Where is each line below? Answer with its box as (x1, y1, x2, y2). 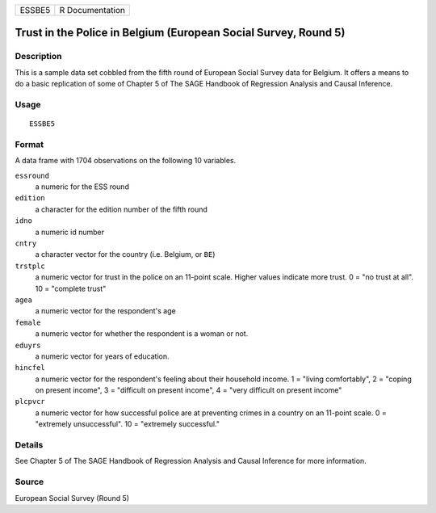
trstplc (15, 261, 46, 271)
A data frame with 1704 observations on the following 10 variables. (15, 156, 237, 166)
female (15, 317, 41, 327)
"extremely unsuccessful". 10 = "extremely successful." (35, 419, 220, 429)
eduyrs (15, 340, 41, 350)
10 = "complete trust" (35, 284, 107, 293)
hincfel (15, 364, 46, 372)
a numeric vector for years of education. (35, 351, 170, 361)
